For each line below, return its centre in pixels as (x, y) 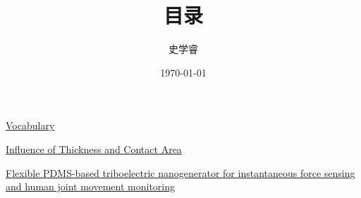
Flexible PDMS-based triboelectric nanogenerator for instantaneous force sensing (180, 172)
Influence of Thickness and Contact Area (94, 148)
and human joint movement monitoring (91, 186)
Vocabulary (30, 125)
